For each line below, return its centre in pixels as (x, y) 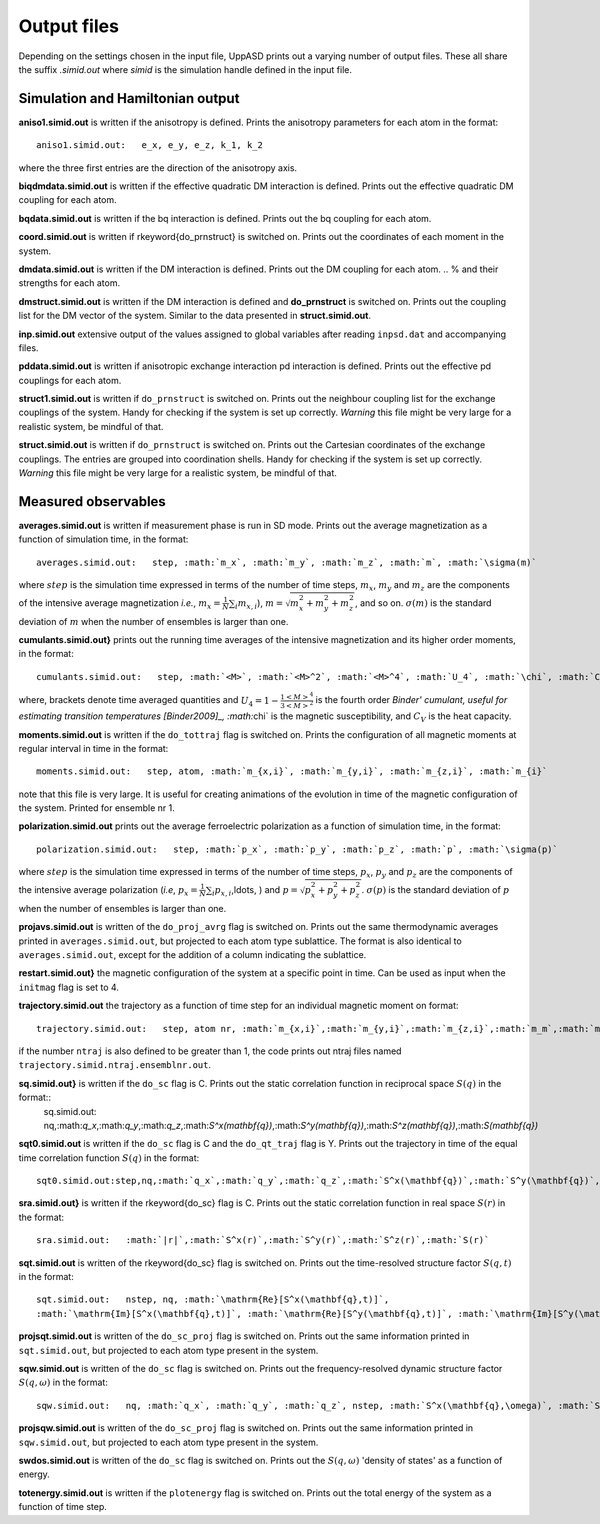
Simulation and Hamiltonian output (129, 98)
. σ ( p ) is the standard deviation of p (435, 889)
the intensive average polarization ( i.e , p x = (108, 890)
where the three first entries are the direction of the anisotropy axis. (158, 167)
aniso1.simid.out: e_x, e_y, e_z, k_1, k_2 (150, 145)
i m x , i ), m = (259, 603)
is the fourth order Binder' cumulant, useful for (411, 700)
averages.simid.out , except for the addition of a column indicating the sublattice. (192, 955)
